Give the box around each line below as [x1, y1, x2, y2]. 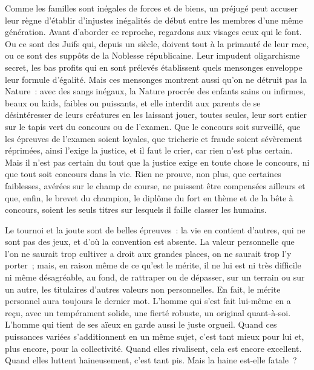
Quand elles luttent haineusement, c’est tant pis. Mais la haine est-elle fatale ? [5, 354, 297, 366]
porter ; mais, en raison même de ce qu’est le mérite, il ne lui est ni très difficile [5, 259, 301, 271]
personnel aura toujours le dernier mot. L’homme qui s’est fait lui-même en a [5, 294, 291, 307]
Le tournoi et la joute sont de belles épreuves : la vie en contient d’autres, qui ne [5, 223, 306, 236]
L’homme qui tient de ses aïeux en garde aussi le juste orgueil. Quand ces [5, 318, 277, 331]
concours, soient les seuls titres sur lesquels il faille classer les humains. [5, 203, 267, 216]
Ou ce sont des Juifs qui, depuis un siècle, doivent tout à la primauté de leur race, [5, 37, 309, 50]
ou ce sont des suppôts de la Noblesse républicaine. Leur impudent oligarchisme [5, 49, 300, 62]
